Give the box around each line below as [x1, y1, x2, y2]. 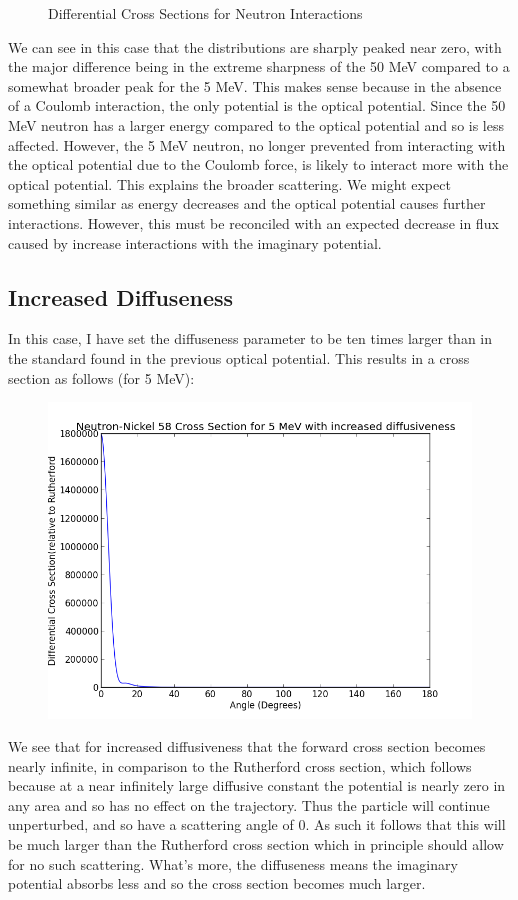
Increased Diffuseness [8, 281, 234, 312]
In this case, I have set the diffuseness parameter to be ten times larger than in [8, 328, 493, 349]
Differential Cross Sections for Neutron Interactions [48, 3, 363, 23]
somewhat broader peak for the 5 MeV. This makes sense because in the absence [8, 75, 502, 96]
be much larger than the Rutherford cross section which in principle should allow [8, 834, 504, 855]
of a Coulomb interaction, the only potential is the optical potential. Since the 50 [8, 95, 506, 116]
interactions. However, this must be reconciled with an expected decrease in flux [8, 212, 499, 233]
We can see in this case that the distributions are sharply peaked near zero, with [8, 36, 502, 57]
